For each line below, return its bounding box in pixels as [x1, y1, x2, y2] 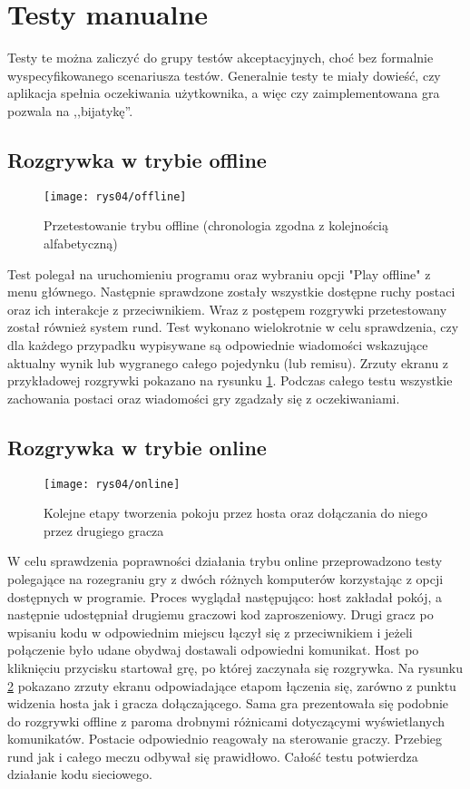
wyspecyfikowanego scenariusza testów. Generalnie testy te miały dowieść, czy [7, 65, 441, 84]
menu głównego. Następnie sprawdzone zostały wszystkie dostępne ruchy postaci [7, 282, 455, 301]
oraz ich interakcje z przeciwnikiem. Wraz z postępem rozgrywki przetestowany [7, 299, 447, 318]
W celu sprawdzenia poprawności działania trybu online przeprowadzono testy [7, 551, 443, 570]
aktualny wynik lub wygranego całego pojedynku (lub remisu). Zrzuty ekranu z [7, 353, 449, 372]
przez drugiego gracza [44, 521, 164, 540]
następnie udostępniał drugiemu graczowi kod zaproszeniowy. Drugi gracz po [7, 605, 434, 624]
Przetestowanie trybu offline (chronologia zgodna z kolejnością [44, 216, 389, 235]
